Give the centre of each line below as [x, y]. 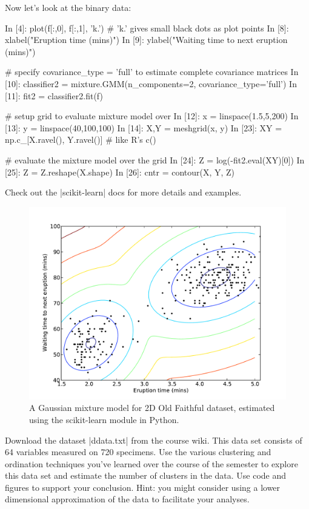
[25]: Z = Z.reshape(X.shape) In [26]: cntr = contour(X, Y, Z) [120, 172]
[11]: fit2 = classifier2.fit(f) [54, 95]
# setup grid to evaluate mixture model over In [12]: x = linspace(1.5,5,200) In [152, 116]
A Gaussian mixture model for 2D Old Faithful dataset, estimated [152, 408]
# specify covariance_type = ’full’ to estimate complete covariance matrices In [152, 72]
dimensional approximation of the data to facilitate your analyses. [127, 499]
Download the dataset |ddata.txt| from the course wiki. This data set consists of [154, 440]
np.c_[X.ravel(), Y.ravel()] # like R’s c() [81, 140]
